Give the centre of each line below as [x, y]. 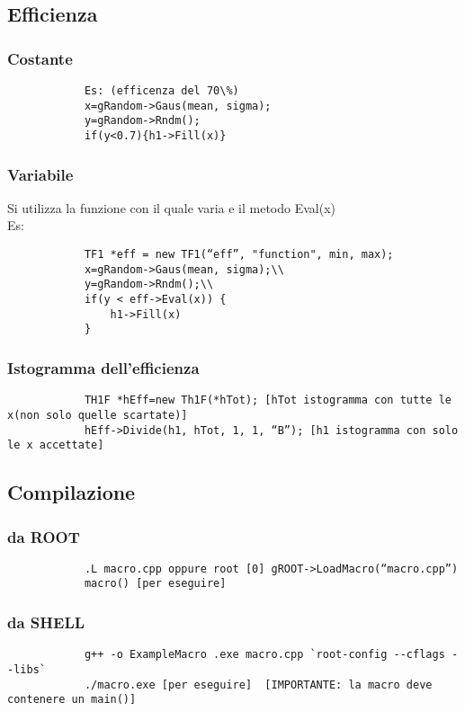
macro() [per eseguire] [155, 584]
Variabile [40, 174]
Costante [40, 58]
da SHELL [46, 622]
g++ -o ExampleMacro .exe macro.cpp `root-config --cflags [264, 655]
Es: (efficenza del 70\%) [161, 91]
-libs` [27, 670]
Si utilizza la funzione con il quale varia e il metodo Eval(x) [172, 207]
